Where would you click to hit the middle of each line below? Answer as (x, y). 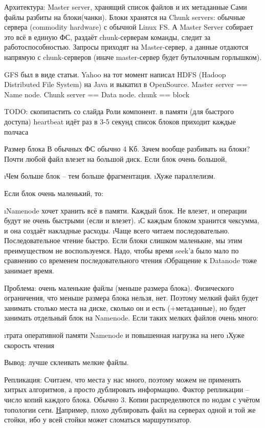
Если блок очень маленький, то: (54, 193)
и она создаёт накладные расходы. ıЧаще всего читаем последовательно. (117, 230)
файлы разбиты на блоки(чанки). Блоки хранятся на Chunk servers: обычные (125, 17)
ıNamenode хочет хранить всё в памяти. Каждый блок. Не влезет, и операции (126, 210)
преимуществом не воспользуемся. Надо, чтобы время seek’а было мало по (122, 250)
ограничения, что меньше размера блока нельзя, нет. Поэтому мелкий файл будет (131, 298)
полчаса (16, 131)
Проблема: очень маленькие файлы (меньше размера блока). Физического (119, 287)
